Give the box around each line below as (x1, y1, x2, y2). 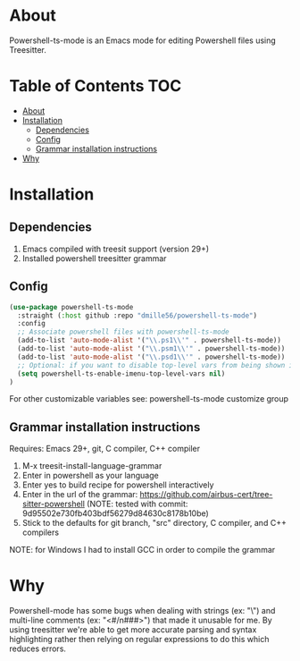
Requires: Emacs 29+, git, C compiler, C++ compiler (9, 444, 201, 454)
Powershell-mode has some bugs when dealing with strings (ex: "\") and (9, 606, 276, 616)
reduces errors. (9, 643, 67, 654)
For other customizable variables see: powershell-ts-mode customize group (9, 394, 288, 404)
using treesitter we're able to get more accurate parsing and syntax (9, 624, 257, 635)
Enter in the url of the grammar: (21, 489, 138, 500)
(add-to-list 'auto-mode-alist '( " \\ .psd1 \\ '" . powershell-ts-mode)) (17, 352, 286, 361)
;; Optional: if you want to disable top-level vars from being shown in (17, 360, 297, 369)
